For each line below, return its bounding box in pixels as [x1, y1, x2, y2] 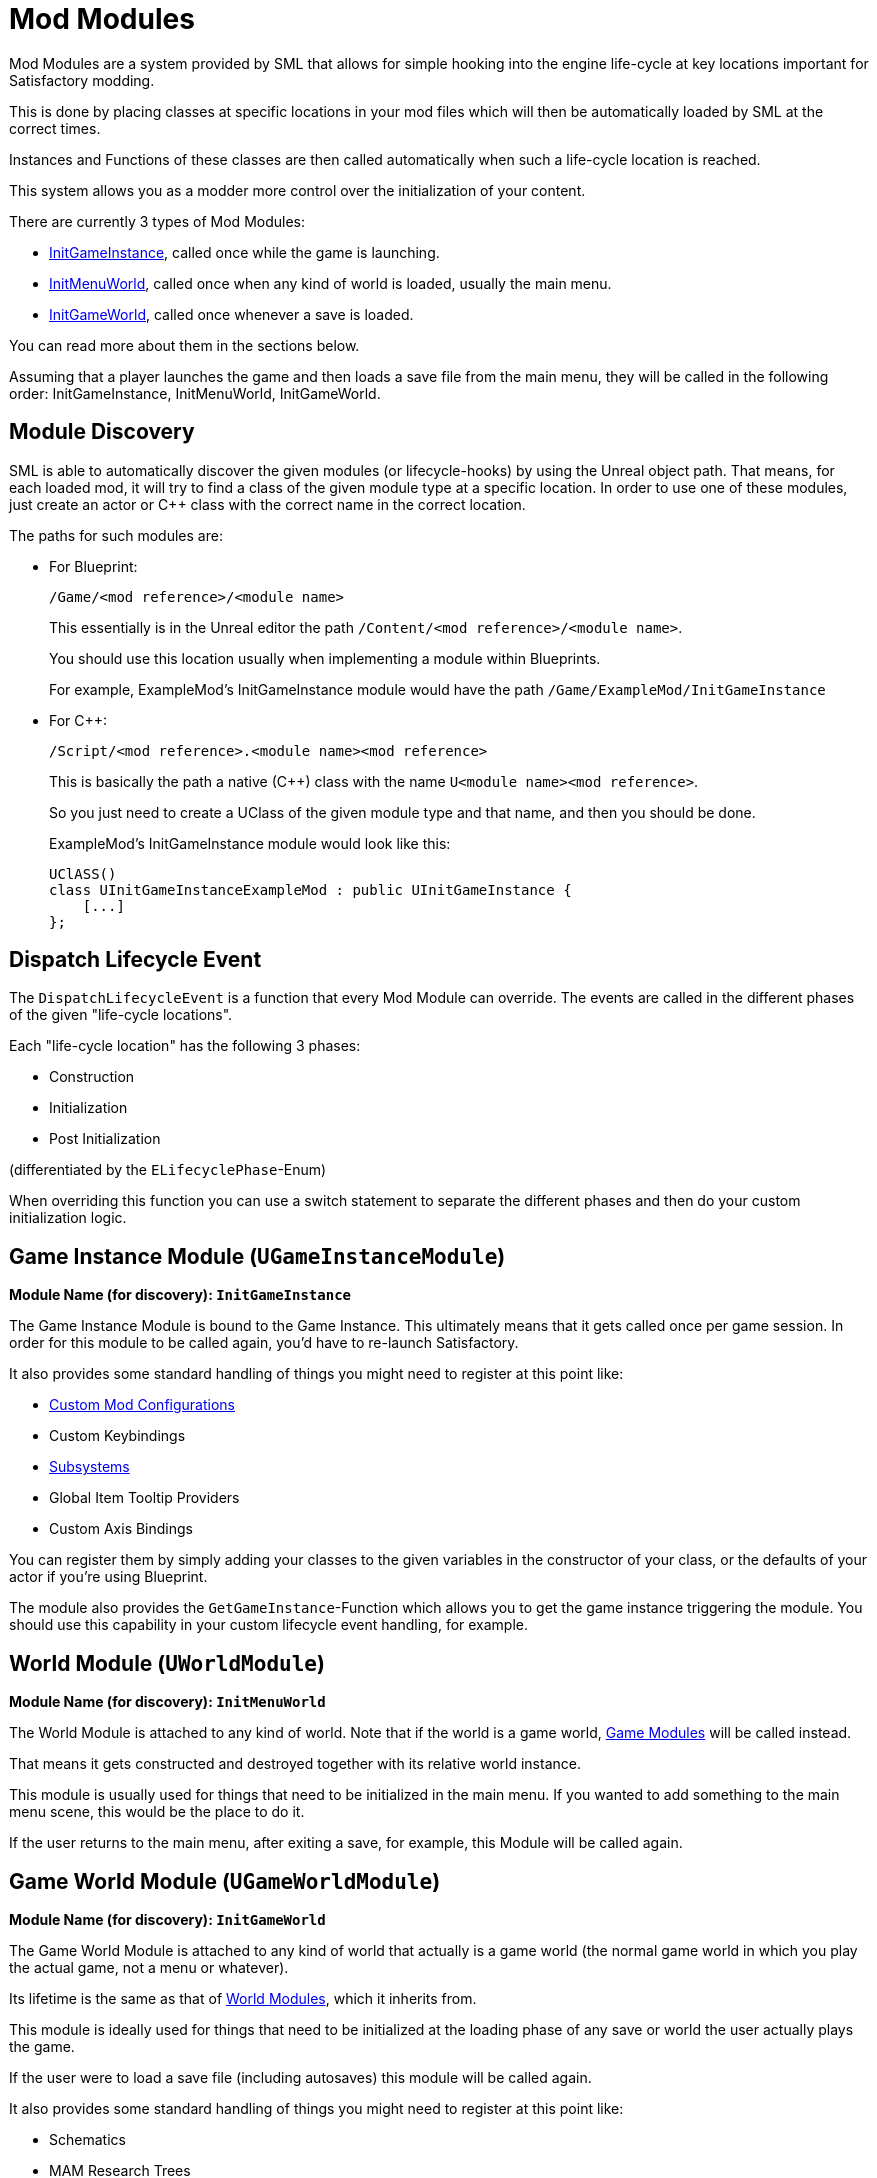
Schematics [49, 2130, 126, 2148]
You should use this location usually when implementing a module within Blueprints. [49, 649, 601, 667]
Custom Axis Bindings [49, 1520, 193, 1538]
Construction [49, 1068, 135, 1086]
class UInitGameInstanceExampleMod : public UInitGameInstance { [49, 881, 572, 898]
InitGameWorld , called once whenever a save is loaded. [49, 305, 414, 323]
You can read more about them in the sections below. [9, 336, 360, 354]
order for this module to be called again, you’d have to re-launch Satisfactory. [9, 1334, 519, 1352]
